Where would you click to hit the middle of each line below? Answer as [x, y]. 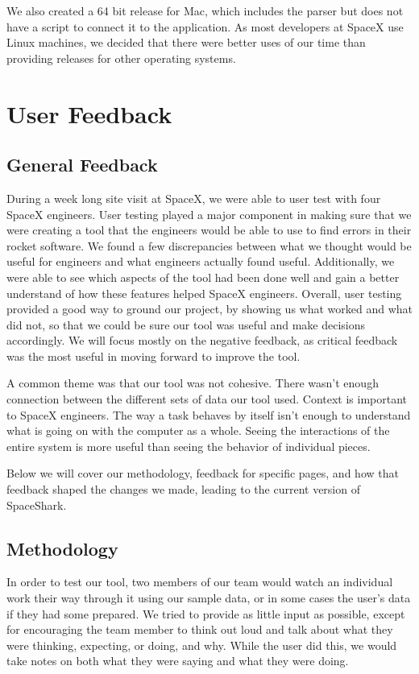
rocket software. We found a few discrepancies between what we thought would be [209, 245]
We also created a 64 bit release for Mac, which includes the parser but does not [205, 10]
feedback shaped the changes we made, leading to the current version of [183, 489]
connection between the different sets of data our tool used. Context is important [207, 399]
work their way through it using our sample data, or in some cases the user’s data [209, 598]
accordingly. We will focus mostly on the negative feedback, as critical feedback [202, 340]
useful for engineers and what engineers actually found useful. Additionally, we [201, 261]
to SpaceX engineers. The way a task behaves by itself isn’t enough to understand [209, 414]
